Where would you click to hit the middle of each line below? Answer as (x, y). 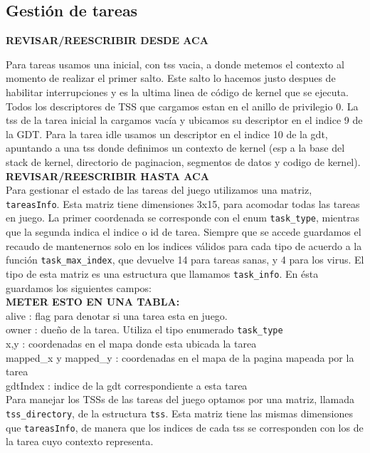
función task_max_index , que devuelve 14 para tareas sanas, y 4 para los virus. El (185, 260)
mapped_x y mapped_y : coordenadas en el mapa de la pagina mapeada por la (180, 357)
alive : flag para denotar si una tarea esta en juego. (117, 315)
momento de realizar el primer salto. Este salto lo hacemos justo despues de (171, 78)
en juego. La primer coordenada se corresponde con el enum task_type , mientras (183, 218)
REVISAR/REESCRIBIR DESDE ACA (107, 40)
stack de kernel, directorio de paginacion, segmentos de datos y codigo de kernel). (183, 161)
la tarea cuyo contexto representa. (80, 441)
